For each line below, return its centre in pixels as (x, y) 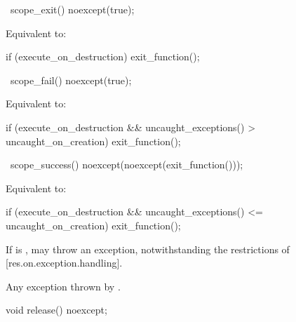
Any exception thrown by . (63, 286)
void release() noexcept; (56, 310)
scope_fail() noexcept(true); (71, 80)
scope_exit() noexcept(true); (72, 9)
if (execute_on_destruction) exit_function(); (103, 56)
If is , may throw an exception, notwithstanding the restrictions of (148, 249)
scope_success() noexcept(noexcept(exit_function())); (127, 165)
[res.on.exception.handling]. (64, 263)
